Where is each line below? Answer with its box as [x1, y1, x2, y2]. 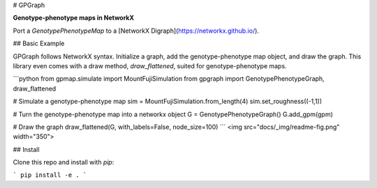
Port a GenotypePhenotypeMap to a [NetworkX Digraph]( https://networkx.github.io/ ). [13, 26, 260, 35]
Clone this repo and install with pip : [13, 158, 114, 166]
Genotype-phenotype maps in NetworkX [13, 14, 135, 22]
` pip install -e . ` [13, 171, 87, 179]
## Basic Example [13, 39, 65, 48]
